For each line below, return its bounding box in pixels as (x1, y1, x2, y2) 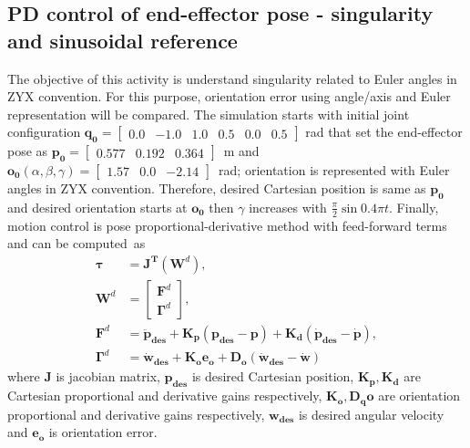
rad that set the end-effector (305, 122, 463, 141)
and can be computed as (7, 234, 146, 253)
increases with (249, 197, 327, 216)
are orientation (378, 386, 461, 405)
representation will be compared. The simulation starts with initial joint (7, 104, 410, 123)
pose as (7, 141, 48, 161)
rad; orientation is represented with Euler (219, 160, 450, 179)
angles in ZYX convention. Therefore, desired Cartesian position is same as (7, 178, 426, 197)
